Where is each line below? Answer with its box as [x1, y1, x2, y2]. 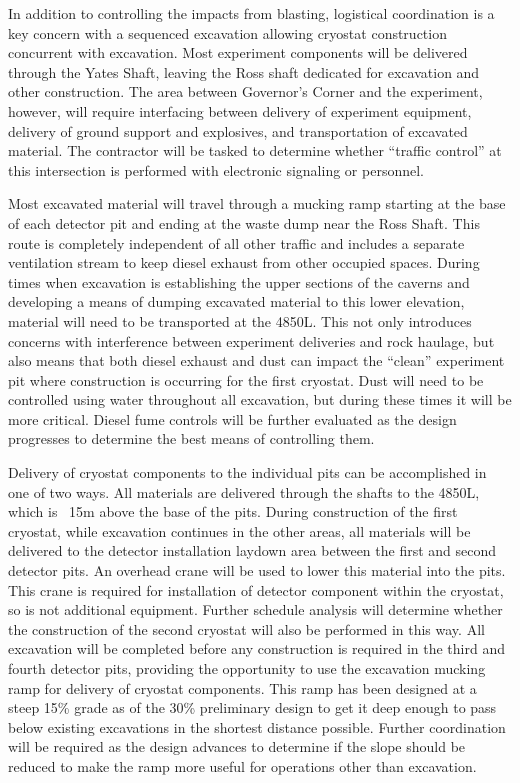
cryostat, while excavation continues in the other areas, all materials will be [8, 520, 471, 541]
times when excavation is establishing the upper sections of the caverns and [8, 271, 470, 292]
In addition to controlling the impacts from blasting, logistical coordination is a [8, 3, 495, 23]
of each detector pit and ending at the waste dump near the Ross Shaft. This [8, 212, 480, 233]
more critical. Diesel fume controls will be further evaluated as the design [8, 408, 457, 429]
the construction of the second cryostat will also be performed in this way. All [8, 618, 485, 639]
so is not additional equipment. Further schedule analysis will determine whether [8, 599, 503, 620]
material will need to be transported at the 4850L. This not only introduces [8, 310, 472, 331]
